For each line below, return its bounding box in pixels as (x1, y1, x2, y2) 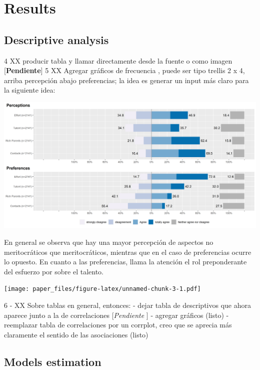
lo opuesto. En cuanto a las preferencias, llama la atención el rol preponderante (4, 256, 247, 267)
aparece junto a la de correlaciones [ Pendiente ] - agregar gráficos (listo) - (4, 309, 229, 320)
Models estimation (4, 353, 101, 369)
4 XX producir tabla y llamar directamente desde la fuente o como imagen (4, 55, 232, 66)
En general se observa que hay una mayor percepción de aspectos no (4, 237, 213, 247)
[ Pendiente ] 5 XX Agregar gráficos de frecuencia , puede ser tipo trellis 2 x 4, (4, 65, 245, 76)
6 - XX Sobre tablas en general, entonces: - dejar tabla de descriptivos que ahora (4, 300, 251, 310)
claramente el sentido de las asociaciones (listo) (4, 329, 148, 339)
